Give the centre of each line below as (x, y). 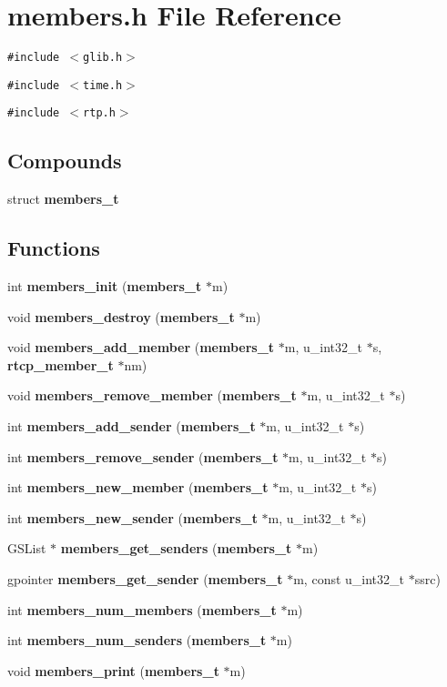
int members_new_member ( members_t (138, 487)
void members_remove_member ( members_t (152, 395)
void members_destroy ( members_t (121, 316)
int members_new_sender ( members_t (132, 517)
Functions (54, 248)
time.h (103, 85)
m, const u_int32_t (349, 579)
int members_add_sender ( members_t (132, 426)
